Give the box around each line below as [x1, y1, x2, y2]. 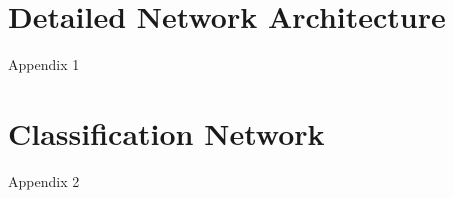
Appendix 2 [8, 170, 80, 191]
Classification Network [8, 112, 325, 153]
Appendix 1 [8, 54, 80, 75]
